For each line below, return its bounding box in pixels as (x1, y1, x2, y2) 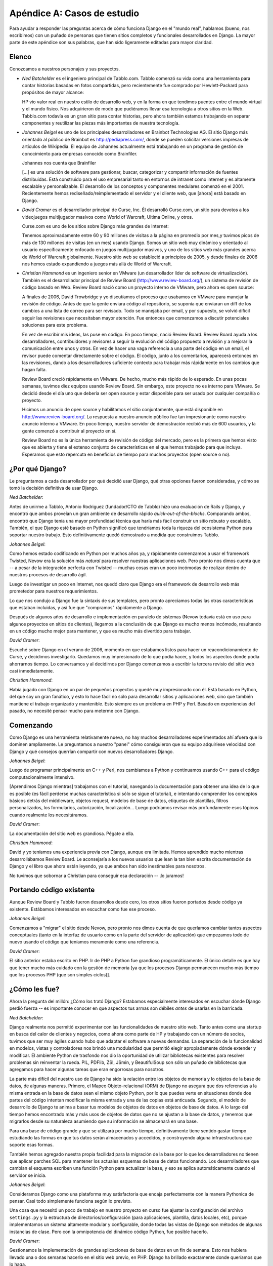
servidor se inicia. (9, 1172, 47, 1178)
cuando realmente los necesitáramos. (9, 812, 88, 818)
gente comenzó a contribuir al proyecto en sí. (22, 428, 117, 434)
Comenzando (9, 721, 53, 729)
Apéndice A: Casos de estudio (9, 8, 140, 19)
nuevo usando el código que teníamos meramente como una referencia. (9, 939, 159, 945)
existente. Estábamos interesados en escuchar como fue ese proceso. (9, 906, 156, 912)
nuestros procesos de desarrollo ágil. (9, 572, 87, 578)
